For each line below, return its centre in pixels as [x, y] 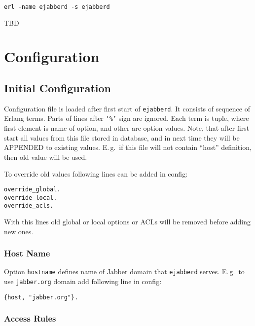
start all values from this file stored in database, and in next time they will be [122, 137]
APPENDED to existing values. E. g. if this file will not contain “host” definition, [128, 147]
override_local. [31, 198]
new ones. [19, 231]
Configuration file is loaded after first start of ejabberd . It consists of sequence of [127, 108]
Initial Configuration [57, 88]
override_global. [32, 190]
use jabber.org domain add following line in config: [83, 281]
